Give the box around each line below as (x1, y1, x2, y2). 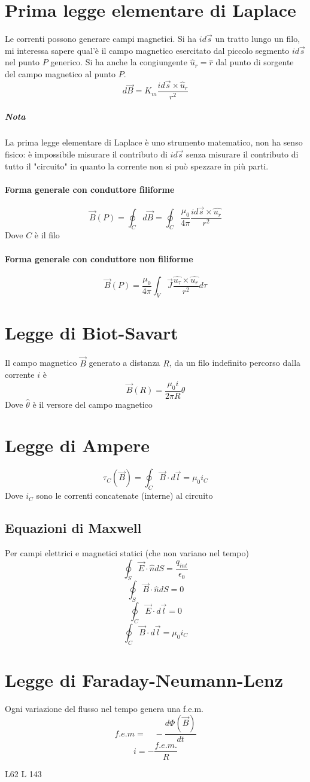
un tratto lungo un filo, (215, 32, 300, 45)
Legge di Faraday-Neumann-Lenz (5, 667, 284, 692)
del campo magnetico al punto (5, 67, 116, 80)
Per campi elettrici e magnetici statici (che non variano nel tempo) (5, 546, 249, 559)
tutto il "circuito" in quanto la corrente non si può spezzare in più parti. (5, 159, 269, 172)
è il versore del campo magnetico (32, 398, 153, 410)
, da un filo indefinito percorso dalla (169, 356, 301, 369)
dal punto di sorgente (215, 56, 294, 68)
